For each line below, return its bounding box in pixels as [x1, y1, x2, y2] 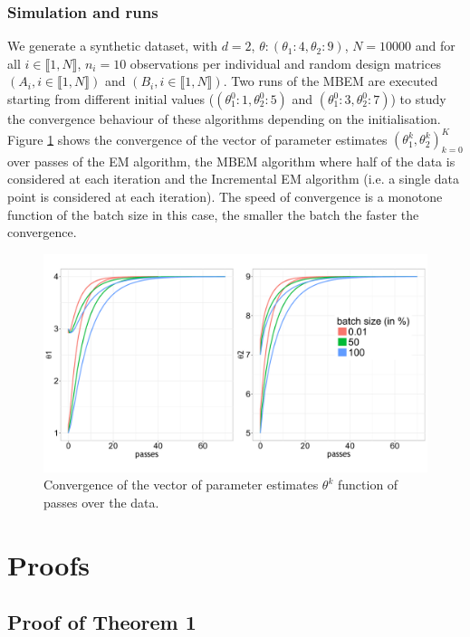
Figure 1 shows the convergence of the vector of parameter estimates [7, 129, 388, 148]
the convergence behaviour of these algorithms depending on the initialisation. [7, 109, 441, 128]
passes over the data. [43, 493, 159, 512]
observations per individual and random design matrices [129, 53, 441, 72]
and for [415, 36, 456, 55]
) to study [390, 90, 446, 108]
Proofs [7, 546, 90, 583]
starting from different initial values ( [7, 90, 215, 108]
